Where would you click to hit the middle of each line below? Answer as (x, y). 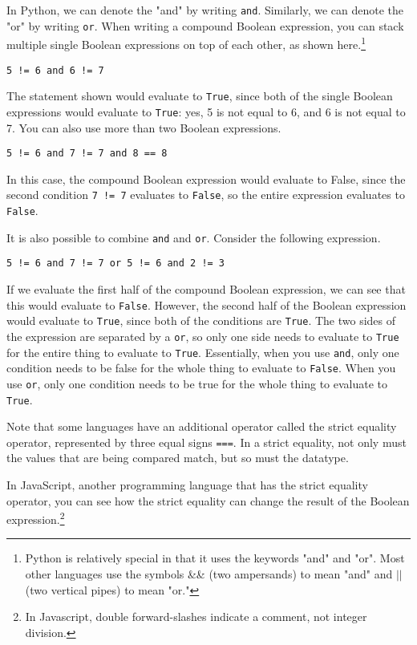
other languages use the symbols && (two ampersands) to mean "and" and (209, 574)
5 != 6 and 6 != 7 (55, 70)
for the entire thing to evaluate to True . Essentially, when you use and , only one (203, 352)
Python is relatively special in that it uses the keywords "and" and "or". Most (215, 558)
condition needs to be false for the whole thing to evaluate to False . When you (201, 368)
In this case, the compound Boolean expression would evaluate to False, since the (206, 178)
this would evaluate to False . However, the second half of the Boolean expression (206, 304)
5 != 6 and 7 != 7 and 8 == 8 (87, 154)
